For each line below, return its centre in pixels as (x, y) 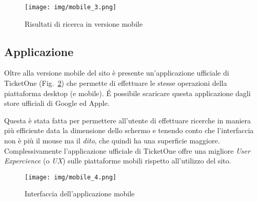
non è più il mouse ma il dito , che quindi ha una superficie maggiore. (112, 141)
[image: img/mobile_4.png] (71, 177)
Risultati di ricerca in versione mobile (84, 23)
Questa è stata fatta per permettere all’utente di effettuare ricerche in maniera (128, 120)
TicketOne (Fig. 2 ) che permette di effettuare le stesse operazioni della (116, 83)
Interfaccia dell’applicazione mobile (80, 194)
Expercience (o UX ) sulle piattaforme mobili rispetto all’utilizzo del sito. (118, 161)
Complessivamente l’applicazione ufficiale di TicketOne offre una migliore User (127, 150)
